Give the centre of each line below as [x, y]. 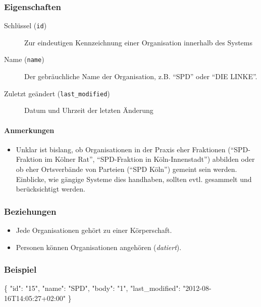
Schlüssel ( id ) [25, 25]
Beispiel [20, 269]
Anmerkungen [29, 130]
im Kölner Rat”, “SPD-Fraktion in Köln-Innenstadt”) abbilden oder [150, 159]
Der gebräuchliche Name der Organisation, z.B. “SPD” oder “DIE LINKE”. [141, 76]
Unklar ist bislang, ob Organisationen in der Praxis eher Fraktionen [121, 149]
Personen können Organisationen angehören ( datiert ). [99, 247]
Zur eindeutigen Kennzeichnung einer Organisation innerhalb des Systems [139, 42]
